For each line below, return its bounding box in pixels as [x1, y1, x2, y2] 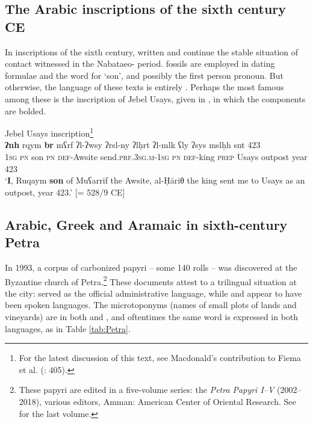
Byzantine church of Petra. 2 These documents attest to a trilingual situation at [5, 273, 297, 288]
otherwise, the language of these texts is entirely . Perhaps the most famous [5, 81, 284, 93]
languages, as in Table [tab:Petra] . [5, 322, 131, 335]
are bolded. [5, 104, 46, 117]
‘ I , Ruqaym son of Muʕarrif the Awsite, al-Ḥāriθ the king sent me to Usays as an [5, 174, 305, 187]
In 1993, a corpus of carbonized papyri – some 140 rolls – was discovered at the [5, 261, 297, 273]
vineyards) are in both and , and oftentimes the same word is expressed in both [5, 310, 299, 323]
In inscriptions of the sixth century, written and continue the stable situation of [5, 45, 299, 58]
